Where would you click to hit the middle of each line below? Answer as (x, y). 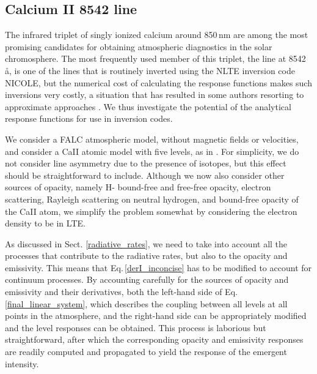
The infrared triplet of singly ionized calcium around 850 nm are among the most (157, 35)
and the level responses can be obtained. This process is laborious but (136, 327)
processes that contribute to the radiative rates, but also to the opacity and (146, 256)
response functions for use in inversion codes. (89, 118)
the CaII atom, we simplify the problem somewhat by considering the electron (151, 211)
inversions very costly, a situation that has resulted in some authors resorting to (155, 95)
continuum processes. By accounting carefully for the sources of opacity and (147, 279)
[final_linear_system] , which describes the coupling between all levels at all (146, 303)
